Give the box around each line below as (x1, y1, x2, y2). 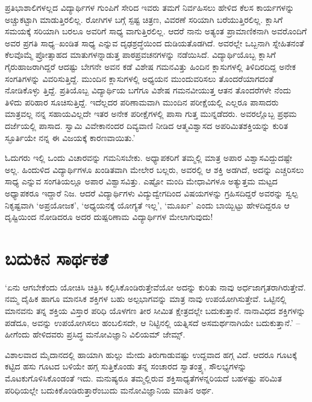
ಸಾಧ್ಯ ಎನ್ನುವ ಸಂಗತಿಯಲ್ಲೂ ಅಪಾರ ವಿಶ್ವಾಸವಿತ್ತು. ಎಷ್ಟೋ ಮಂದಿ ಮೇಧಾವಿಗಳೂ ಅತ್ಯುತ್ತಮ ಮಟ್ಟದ (5, 175, 278, 187)
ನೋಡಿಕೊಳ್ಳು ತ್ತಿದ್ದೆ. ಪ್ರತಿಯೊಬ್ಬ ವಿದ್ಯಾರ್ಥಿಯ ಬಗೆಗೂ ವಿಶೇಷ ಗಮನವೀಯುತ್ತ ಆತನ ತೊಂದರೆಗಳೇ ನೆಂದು (5, 84, 292, 96)
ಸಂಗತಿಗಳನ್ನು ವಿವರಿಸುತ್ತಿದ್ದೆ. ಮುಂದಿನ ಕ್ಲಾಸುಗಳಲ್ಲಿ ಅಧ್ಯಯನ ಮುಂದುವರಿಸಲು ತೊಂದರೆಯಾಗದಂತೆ (5, 72, 274, 84)
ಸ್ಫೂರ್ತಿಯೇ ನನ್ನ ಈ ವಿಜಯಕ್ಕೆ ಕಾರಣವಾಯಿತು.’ (5, 131, 136, 143)
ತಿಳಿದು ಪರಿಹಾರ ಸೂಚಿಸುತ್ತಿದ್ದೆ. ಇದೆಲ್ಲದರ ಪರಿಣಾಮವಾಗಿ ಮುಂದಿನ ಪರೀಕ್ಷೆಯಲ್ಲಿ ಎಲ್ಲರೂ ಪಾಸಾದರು (5, 95, 279, 108)
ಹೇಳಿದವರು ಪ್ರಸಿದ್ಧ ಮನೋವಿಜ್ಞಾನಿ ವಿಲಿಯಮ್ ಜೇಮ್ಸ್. (33, 328, 186, 341)
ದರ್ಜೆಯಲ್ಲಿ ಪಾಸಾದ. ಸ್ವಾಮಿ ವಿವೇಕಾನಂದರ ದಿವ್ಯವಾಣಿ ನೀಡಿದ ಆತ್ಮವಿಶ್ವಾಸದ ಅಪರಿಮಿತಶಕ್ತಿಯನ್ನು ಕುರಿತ (5, 119, 289, 131)
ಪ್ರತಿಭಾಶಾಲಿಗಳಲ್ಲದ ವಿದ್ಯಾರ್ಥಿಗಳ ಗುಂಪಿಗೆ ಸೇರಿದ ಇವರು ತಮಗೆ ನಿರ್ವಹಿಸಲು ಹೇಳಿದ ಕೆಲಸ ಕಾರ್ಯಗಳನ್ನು (5, 1, 295, 13)
